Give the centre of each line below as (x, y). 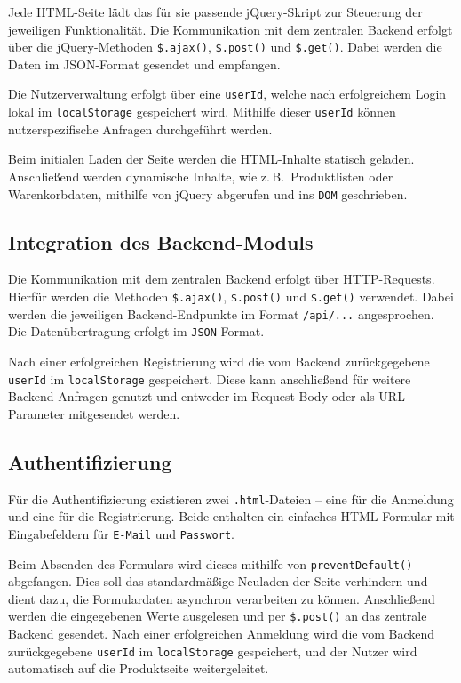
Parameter (36, 413)
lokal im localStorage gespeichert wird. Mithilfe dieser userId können (202, 112)
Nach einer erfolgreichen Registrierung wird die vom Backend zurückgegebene (219, 361)
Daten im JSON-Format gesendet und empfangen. (144, 64)
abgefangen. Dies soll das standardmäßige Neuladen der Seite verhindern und (218, 581)
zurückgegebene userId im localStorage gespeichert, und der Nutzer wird (213, 651)
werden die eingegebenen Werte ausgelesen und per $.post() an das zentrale (218, 616)
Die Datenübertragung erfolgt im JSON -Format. (136, 331)
